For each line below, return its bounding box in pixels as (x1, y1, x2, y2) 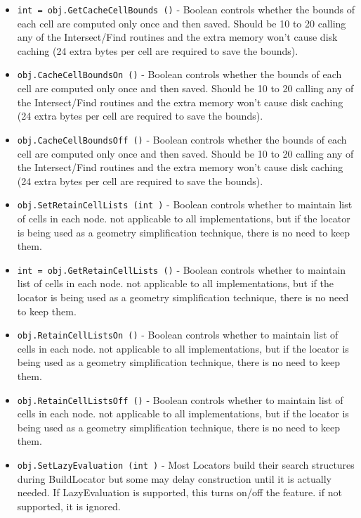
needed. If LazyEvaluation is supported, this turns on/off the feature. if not (17, 485, 342, 500)
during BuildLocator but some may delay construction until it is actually (17, 471, 332, 486)
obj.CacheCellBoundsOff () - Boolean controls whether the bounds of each (17, 132, 347, 146)
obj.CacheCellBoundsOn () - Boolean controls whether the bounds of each (17, 67, 342, 82)
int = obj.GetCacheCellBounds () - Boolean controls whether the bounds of (17, 2, 355, 16)
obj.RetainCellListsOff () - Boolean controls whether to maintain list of (17, 392, 343, 407)
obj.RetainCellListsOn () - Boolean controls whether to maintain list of (17, 327, 339, 342)
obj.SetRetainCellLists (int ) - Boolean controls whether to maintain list (17, 197, 353, 212)
